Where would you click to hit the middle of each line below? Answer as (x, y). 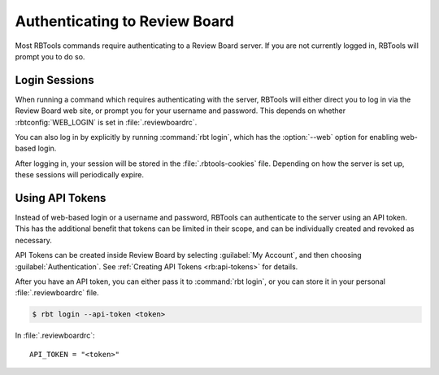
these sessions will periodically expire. (80, 175)
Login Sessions (54, 80)
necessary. (34, 240)
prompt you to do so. (50, 56)
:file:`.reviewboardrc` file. (57, 293)
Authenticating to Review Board (125, 21)
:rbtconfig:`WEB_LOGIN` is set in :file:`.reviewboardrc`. (106, 122)
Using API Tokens (61, 198)
